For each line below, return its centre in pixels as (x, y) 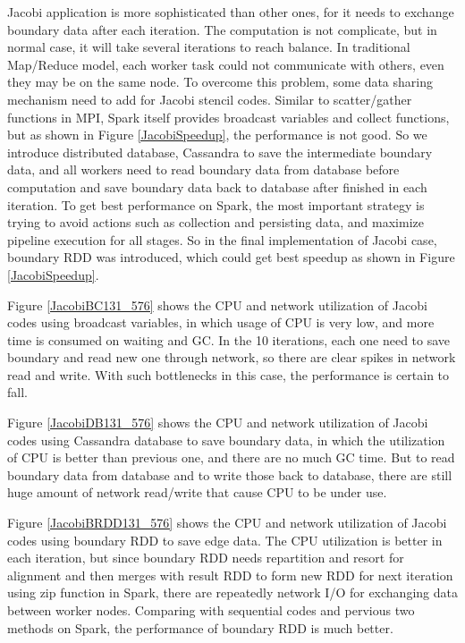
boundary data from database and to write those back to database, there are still (230, 474)
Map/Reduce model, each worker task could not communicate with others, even (226, 64)
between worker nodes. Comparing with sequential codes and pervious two (211, 610)
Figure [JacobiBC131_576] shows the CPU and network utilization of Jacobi (217, 305)
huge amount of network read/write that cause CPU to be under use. (197, 492)
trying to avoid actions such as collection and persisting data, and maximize (216, 222)
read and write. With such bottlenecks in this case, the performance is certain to (228, 374)
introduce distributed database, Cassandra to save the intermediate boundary (220, 152)
